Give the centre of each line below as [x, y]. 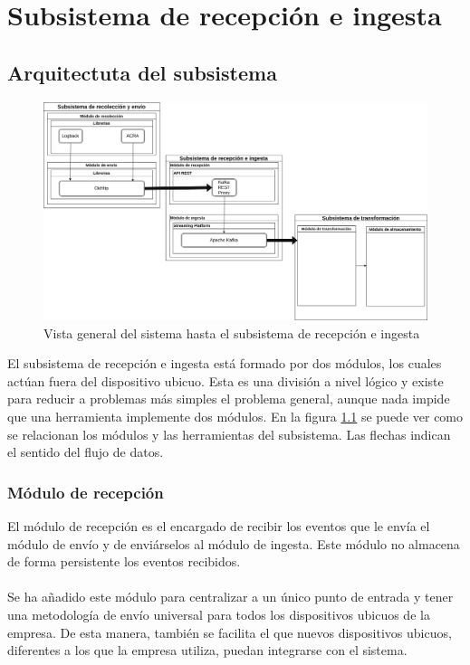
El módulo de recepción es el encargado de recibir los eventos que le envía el [219, 525]
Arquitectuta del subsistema [142, 72]
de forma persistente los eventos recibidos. [124, 561]
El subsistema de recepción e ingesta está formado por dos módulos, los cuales [225, 363]
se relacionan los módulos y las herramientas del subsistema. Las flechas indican [229, 434]
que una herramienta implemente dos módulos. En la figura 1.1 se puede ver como [235, 416]
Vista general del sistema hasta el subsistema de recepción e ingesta [232, 332]
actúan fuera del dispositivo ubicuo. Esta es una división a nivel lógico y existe [225, 380]
